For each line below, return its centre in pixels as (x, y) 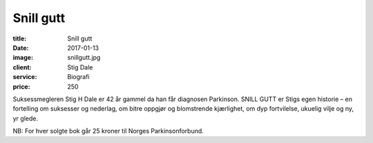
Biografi (78, 77)
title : (20, 38)
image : (23, 58)
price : (21, 87)
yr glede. (25, 118)
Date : (21, 47)
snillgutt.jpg (84, 58)
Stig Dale (80, 67)
